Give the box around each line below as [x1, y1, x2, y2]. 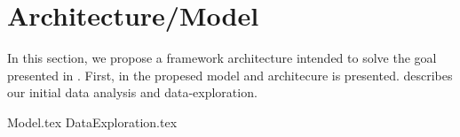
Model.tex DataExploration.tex [7, 112, 178, 131]
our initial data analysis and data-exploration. [7, 83, 258, 102]
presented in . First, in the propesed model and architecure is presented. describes [7, 65, 453, 84]
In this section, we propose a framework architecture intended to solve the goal [7, 49, 437, 67]
